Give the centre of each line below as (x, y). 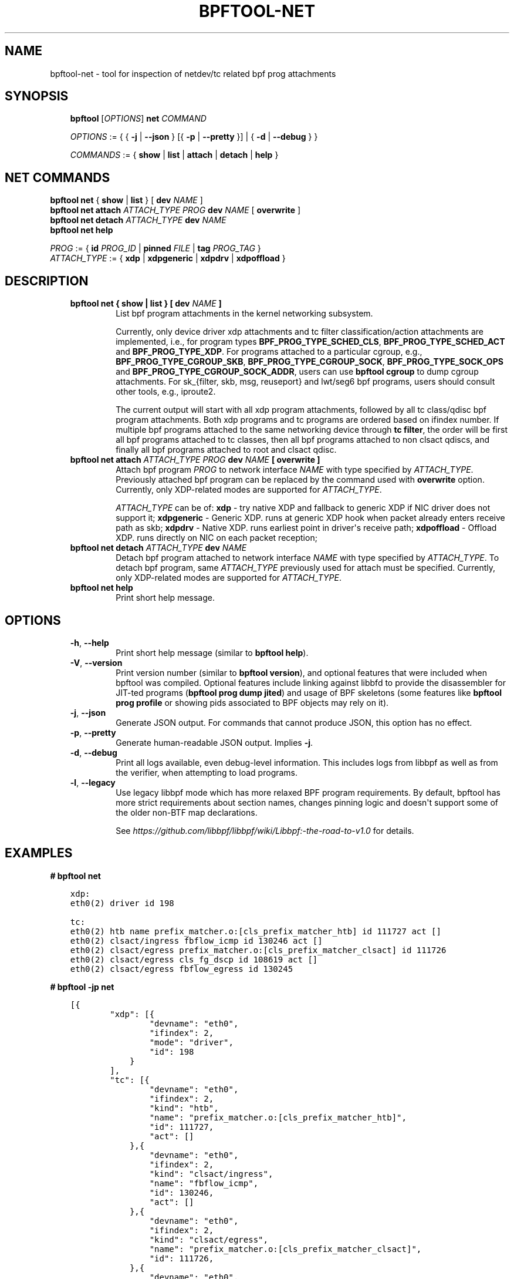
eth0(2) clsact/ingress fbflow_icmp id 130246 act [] (196, 940)
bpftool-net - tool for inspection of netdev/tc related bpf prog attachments (193, 73)
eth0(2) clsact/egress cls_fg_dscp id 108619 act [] (194, 959)
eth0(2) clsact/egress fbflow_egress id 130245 (182, 969)
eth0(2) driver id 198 (122, 903)
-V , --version (96, 662)
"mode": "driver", (191, 1042)
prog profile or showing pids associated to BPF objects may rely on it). (252, 702)
